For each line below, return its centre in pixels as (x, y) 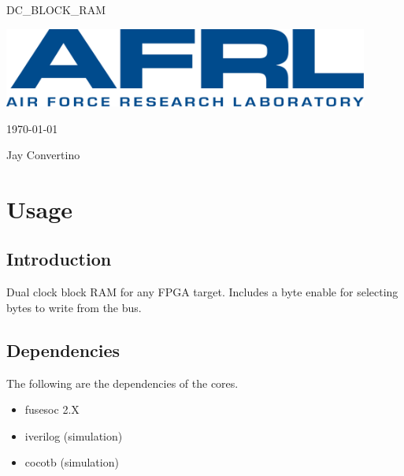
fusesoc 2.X (52, 409)
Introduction (59, 259)
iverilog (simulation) (74, 435)
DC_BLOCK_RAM (56, 9)
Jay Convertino (43, 155)
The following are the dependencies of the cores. (122, 383)
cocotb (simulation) (72, 462)
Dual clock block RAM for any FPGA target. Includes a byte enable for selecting (202, 292)
